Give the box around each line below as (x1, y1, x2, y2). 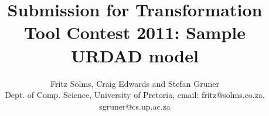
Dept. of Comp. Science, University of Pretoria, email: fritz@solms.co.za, (5, 89, 265, 101)
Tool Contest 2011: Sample (23, 20, 246, 44)
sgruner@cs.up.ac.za (99, 100, 171, 112)
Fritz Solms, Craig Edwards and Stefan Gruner (50, 77, 219, 89)
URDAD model (71, 43, 199, 67)
